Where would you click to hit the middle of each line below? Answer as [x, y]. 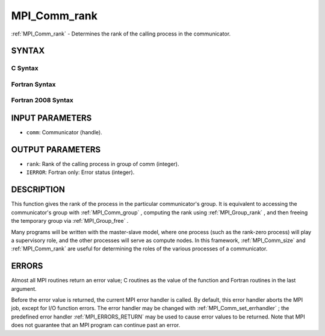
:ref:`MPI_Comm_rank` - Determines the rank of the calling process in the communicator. [121, 34]
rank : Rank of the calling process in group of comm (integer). [103, 164]
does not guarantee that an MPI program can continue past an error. [96, 325]
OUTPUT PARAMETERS [56, 150]
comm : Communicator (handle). [64, 132]
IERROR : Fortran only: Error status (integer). [80, 172]
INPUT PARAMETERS [51, 118]
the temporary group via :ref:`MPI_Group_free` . [70, 221]
